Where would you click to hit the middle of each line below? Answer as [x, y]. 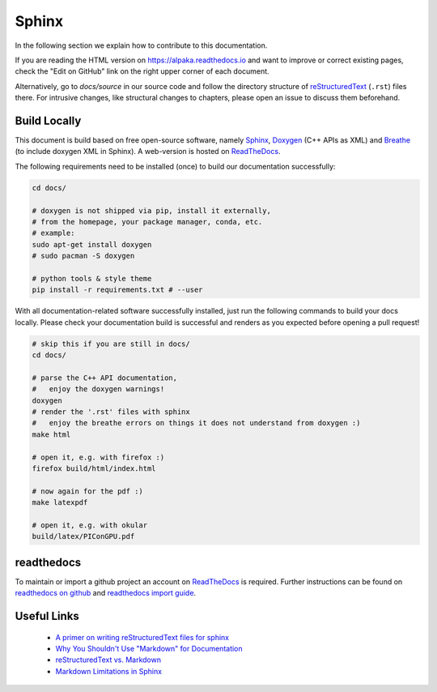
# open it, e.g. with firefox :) [98, 457]
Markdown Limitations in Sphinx [108, 671]
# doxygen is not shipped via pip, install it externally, [151, 210]
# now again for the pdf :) [87, 491]
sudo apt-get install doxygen [92, 244]
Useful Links [47, 616]
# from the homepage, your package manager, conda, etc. [147, 222]
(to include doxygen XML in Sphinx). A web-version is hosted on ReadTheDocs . [148, 152]
